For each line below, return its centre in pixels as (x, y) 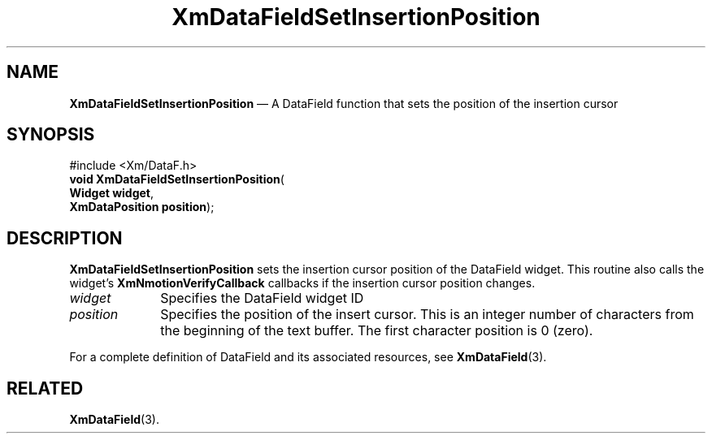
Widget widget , (112, 193)
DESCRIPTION (65, 238)
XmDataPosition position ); (142, 207)
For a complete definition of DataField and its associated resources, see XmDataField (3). (308, 357)
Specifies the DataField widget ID (262, 298)
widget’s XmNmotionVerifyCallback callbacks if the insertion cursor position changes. (302, 283)
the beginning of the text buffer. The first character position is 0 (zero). (377, 331)
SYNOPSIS (51, 135)
